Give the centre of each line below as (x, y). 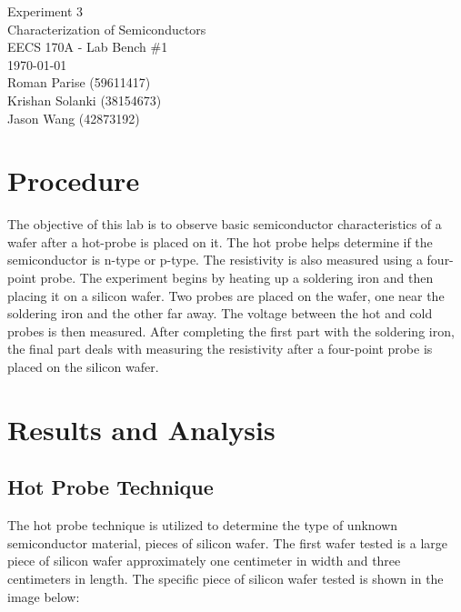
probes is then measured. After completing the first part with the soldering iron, (231, 331)
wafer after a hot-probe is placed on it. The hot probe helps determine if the (220, 241)
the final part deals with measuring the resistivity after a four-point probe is (220, 349)
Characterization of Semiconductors (107, 29)
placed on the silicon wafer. (83, 367)
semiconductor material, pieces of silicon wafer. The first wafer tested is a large (228, 542)
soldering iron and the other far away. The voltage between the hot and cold (220, 313)
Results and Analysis (141, 429)
